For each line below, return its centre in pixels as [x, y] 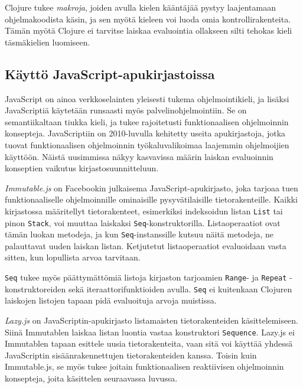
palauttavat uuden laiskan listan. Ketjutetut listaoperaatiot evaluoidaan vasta [146, 245]
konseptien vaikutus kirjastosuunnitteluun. [82, 168]
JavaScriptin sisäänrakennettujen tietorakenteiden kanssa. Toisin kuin [131, 355]
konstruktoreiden [35, 288]
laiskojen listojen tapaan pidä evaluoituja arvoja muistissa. [111, 300]
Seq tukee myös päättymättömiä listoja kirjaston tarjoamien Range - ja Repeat [146, 277]
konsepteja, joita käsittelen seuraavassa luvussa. [91, 378]
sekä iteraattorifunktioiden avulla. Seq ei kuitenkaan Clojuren [180, 288]
